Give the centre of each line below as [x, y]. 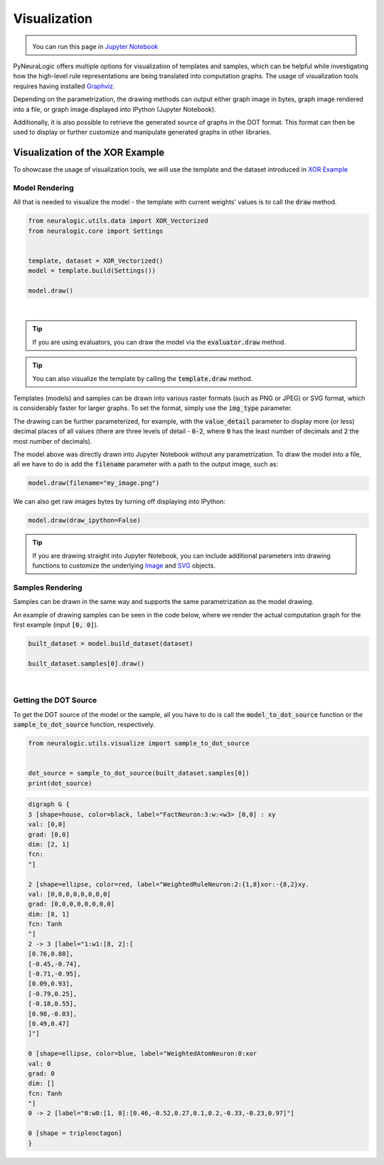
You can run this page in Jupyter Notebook [95, 46]
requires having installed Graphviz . [64, 86]
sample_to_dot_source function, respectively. [84, 725]
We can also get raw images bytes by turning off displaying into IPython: [119, 501]
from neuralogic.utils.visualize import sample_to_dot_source [139, 743]
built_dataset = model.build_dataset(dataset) [111, 643]
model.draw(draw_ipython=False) [85, 521]
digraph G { [49, 804]
